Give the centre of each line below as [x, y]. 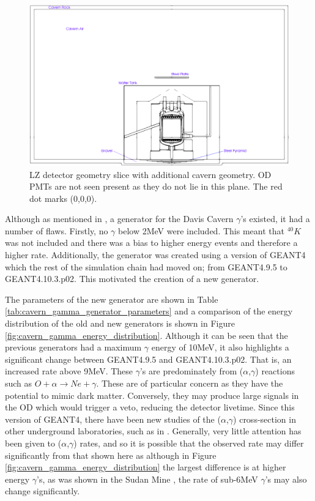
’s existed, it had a [275, 219]
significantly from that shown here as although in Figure [111, 455]
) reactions [275, 371]
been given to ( [33, 443]
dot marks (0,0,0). [63, 198]
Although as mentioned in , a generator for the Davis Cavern [119, 219]
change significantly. [43, 491]
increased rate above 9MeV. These [69, 371]
